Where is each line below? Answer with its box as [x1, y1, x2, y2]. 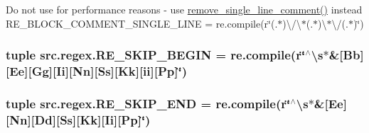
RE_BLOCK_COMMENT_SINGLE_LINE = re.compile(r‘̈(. [6, 16, 278, 30]
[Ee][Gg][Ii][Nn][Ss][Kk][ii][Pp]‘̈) [6, 62, 188, 80]
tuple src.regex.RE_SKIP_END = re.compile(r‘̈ [6, 94, 291, 112]
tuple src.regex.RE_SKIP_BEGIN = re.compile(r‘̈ [6, 46, 306, 64]
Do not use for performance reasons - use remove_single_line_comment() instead [6, 2, 363, 16]
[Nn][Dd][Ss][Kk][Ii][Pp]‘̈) [6, 110, 151, 128]
